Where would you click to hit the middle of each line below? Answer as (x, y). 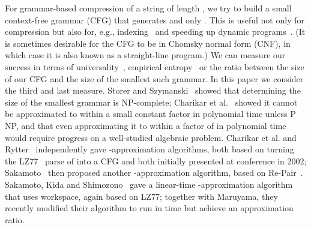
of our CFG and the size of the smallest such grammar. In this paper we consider (154, 78)
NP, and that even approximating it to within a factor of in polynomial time (146, 125)
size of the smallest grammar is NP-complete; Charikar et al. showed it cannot (151, 102)
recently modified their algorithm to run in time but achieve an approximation (149, 208)
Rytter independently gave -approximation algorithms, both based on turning (149, 149)
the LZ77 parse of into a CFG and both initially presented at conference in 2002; (156, 160)
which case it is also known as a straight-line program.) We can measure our (145, 55)
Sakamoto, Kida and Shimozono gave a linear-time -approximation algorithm (149, 184)
